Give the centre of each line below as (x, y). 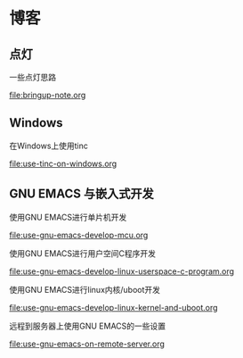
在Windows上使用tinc (49, 146)
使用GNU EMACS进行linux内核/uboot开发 (85, 289)
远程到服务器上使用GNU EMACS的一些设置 (88, 326)
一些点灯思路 (32, 77)
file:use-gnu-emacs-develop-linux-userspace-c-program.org (121, 271)
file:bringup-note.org (48, 95)
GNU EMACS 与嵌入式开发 (81, 194)
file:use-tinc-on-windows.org (63, 163)
